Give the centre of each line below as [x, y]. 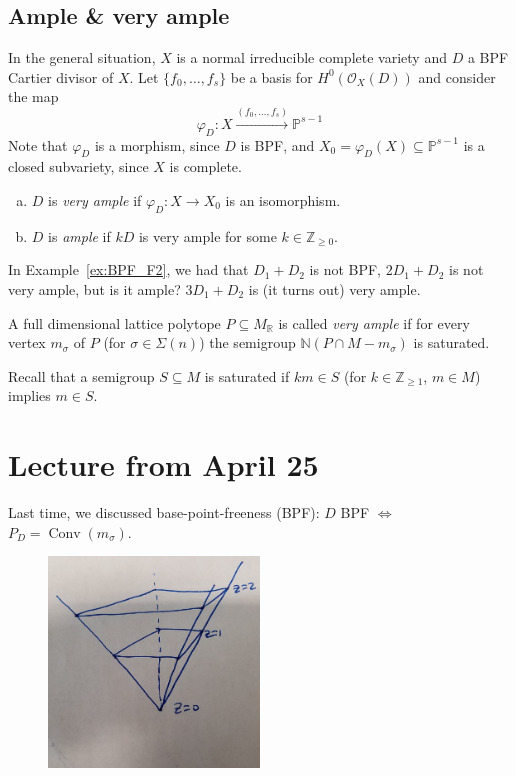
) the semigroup [247, 342]
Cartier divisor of [61, 76]
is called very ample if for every [374, 322]
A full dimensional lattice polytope [114, 322]
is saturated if [247, 375]
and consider [457, 76]
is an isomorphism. [283, 199]
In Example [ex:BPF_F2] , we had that [128, 269]
